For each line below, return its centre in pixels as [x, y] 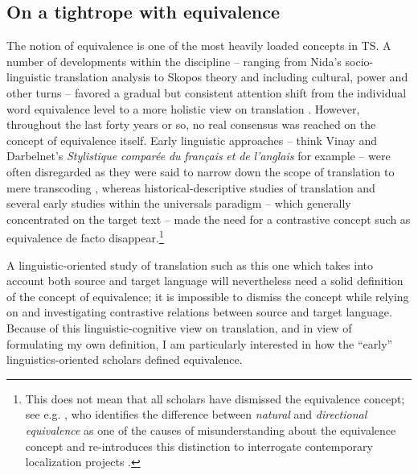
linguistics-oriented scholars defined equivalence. [125, 359]
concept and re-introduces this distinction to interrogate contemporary [199, 446]
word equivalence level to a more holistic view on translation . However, [183, 108]
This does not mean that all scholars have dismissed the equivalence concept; [215, 398]
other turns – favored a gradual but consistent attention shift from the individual [207, 92]
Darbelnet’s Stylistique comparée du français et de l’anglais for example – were [199, 156]
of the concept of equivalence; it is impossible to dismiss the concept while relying [208, 296]
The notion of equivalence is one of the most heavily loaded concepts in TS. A [199, 45]
